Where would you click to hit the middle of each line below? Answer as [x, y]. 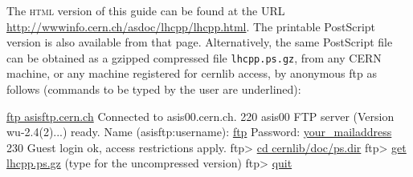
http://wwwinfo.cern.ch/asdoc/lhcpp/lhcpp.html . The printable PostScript [191, 26]
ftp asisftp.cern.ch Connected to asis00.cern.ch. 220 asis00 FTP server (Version [200, 116]
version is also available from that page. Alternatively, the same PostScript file [200, 42]
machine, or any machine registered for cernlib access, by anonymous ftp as [192, 73]
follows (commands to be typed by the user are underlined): [154, 89]
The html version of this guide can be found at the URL [146, 10]
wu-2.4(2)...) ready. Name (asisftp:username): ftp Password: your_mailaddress [199, 132]
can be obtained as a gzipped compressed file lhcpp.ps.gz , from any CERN [194, 57]
